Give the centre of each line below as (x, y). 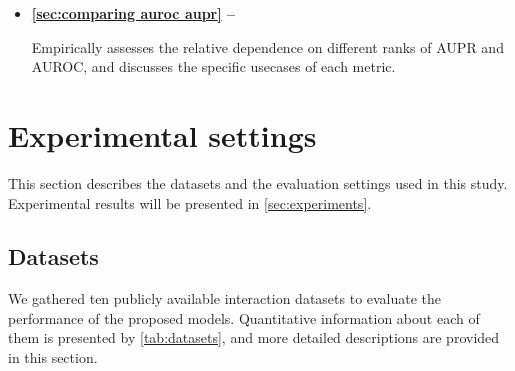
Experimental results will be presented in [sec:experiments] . (190, 202)
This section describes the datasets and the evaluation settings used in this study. (258, 182)
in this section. (53, 357)
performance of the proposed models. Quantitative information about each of (244, 317)
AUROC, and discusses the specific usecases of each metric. (213, 66)
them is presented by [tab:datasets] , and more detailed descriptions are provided (254, 337)
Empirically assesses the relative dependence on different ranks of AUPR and (267, 46)
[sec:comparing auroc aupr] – (133, 13)
